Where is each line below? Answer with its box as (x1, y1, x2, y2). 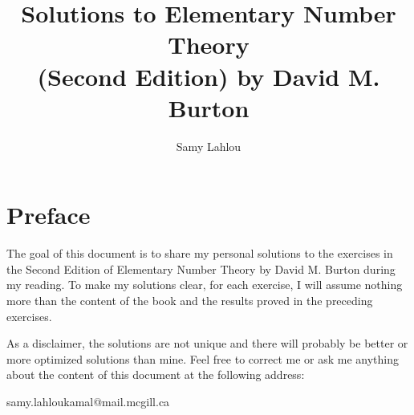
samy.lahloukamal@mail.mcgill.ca (6, 393, 170, 409)
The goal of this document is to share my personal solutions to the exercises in (6, 245, 393, 262)
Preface (6, 198, 91, 231)
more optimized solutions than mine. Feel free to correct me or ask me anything (6, 350, 400, 367)
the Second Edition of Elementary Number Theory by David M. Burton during (6, 260, 396, 277)
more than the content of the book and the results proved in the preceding (6, 292, 373, 308)
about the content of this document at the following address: (6, 366, 305, 383)
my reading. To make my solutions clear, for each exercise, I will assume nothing (6, 276, 403, 293)
